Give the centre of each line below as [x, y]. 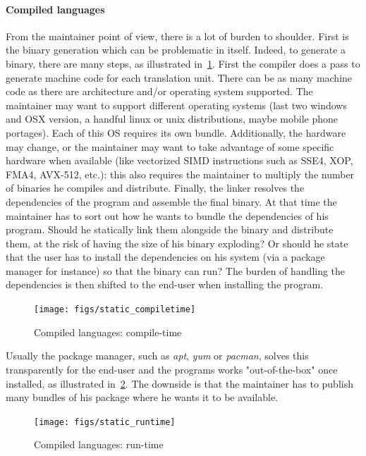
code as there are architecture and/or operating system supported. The [159, 91]
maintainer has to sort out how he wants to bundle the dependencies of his [167, 215]
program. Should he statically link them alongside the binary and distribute [170, 229]
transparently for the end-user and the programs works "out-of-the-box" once [172, 369]
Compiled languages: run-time [99, 444]
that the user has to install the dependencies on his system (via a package [165, 257]
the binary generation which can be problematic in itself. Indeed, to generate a [176, 50]
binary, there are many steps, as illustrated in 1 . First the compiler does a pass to [183, 63]
